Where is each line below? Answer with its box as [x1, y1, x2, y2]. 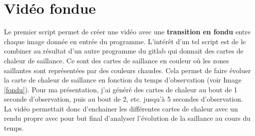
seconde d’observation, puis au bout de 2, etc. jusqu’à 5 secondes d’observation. [4, 94, 243, 104]
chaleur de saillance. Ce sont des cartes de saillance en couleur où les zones [4, 55, 229, 65]
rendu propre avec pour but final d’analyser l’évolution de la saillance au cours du [4, 113, 251, 123]
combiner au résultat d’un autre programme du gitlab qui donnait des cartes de [4, 46, 244, 56]
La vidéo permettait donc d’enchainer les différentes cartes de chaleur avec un [4, 103, 238, 113]
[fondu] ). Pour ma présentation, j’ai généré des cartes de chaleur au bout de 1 [4, 84, 238, 94]
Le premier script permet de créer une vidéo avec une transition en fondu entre [4, 27, 251, 37]
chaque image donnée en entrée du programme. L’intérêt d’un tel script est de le [4, 36, 246, 46]
